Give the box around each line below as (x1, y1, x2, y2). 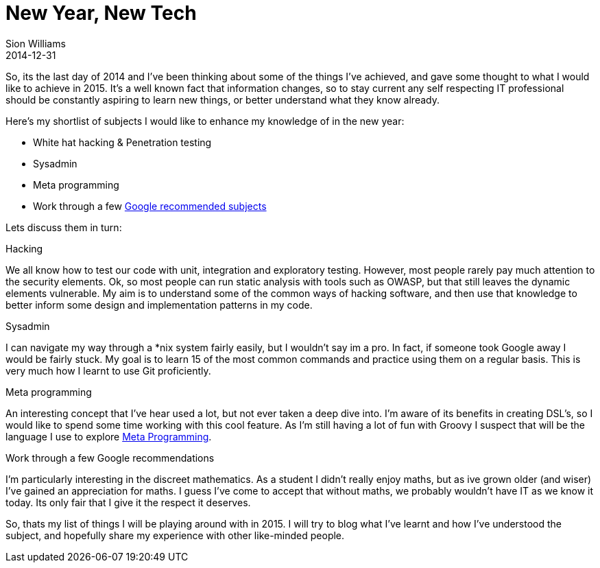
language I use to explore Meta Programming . (5, 430, 212, 442)
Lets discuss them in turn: (5, 221, 122, 233)
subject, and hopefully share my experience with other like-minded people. (5, 529, 345, 541)
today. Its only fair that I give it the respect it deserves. (5, 496, 251, 508)
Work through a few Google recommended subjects (33, 200, 267, 212)
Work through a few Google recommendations (5, 451, 215, 464)
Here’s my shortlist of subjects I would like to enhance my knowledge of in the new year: (5, 115, 405, 127)
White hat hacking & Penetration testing (33, 136, 212, 148)
